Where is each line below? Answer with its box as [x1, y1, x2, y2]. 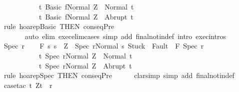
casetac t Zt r [3, 79, 52, 90]
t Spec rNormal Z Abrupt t [38, 60, 132, 70]
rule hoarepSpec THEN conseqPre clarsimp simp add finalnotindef [3, 70, 234, 80]
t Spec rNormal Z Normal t [38, 50, 132, 60]
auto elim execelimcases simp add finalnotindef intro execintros [24, 30, 226, 41]
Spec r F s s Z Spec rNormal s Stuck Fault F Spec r [3, 40, 204, 51]
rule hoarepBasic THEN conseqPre [3, 21, 114, 31]
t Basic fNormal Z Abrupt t [38, 11, 133, 21]
